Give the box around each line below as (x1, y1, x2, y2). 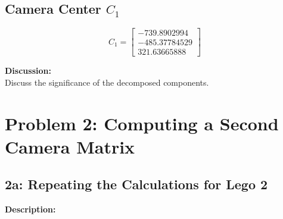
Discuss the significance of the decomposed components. (5, 76, 209, 88)
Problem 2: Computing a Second (5, 111, 279, 135)
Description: (5, 203, 56, 215)
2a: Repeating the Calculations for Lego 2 (5, 175, 268, 193)
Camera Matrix (5, 134, 135, 158)
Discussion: (5, 64, 51, 77)
